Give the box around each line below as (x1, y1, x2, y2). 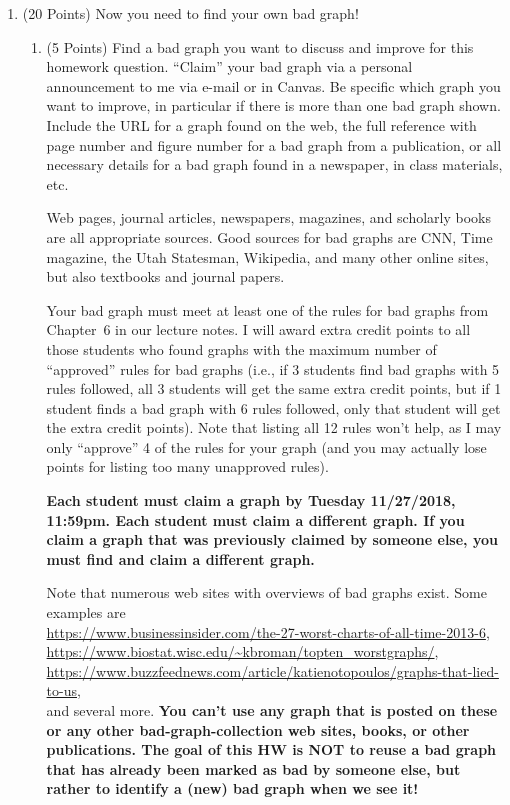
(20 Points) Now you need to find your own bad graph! (22, 3, 359, 23)
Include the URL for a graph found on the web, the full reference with (46, 114, 477, 135)
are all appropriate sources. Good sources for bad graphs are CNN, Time (46, 226, 493, 247)
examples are (46, 602, 126, 623)
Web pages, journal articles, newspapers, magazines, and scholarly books (46, 207, 492, 228)
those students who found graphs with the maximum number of (46, 338, 437, 359)
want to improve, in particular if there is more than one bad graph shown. (46, 95, 501, 116)
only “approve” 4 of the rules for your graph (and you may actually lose (46, 436, 487, 457)
